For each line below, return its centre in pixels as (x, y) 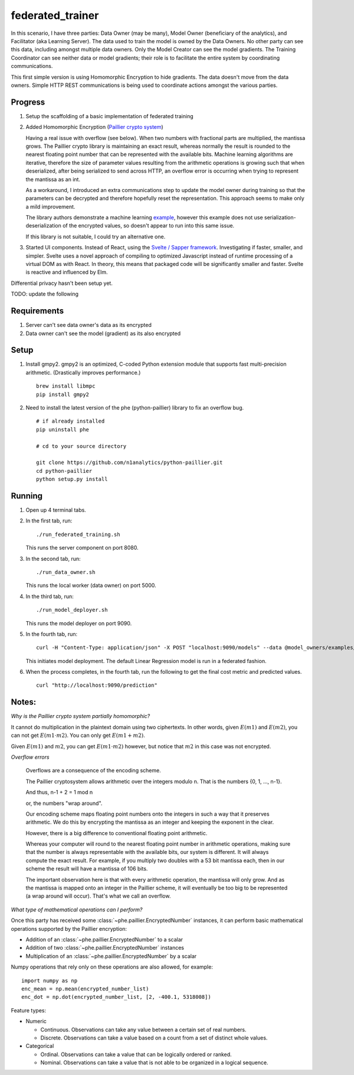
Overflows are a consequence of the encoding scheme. (94, 771)
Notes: (24, 702)
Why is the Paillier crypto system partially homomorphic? (81, 716)
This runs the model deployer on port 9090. (79, 623)
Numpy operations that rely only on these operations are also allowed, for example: (112, 967)
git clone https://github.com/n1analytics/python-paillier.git (130, 463)
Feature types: (29, 1010)
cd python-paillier (64, 471)
